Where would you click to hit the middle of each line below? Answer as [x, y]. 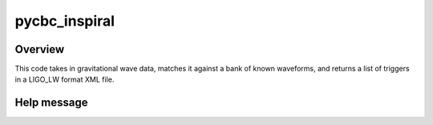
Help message [51, 103]
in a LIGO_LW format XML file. [65, 79]
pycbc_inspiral [65, 21]
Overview [40, 49]
